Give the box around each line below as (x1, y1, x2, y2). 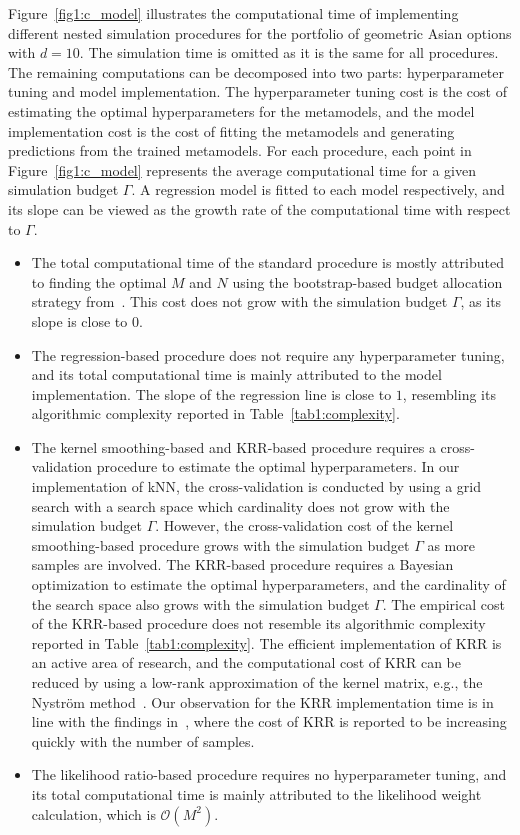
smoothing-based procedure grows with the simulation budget (31, 534, 410, 555)
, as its (460, 291, 502, 312)
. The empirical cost (382, 593, 505, 614)
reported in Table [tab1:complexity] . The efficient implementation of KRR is (31, 632, 502, 653)
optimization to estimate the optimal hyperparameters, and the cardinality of (31, 574, 506, 595)
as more (427, 534, 475, 555)
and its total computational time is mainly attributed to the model (31, 364, 442, 385)
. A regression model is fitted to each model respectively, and (131, 179, 505, 200)
